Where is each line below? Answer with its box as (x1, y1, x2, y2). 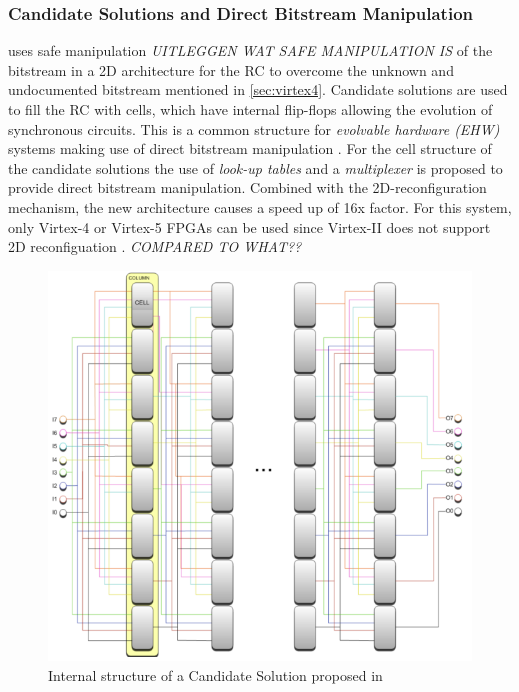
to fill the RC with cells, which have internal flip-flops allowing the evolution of (8, 99, 493, 119)
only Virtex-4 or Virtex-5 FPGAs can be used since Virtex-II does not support (8, 216, 491, 237)
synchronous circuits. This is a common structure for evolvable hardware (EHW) (8, 118, 500, 139)
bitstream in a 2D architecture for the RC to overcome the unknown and (8, 59, 454, 80)
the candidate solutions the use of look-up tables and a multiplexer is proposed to (8, 157, 503, 178)
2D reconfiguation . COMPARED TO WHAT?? (8, 236, 302, 257)
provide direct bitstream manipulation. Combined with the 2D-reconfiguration (8, 177, 487, 198)
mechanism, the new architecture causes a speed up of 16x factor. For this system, (8, 196, 512, 217)
